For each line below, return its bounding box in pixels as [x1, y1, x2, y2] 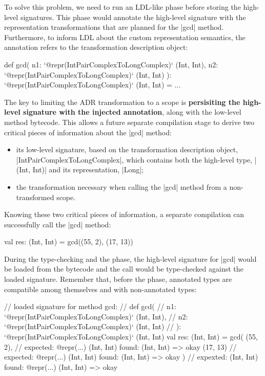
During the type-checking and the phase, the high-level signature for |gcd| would [4, 253, 257, 264]
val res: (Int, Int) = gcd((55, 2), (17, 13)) [4, 236, 133, 247]
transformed [16, 191, 54, 202]
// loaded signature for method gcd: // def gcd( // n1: [4, 301, 176, 312]
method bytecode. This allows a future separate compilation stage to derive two [4, 116, 255, 127]
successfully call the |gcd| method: [4, 219, 111, 229]
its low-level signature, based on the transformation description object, [16, 144, 238, 155]
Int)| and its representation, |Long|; [32, 164, 144, 175]
